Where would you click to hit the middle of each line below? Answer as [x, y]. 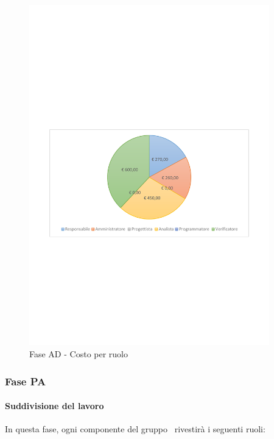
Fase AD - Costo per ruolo [79, 354]
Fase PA [26, 381]
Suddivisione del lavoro [54, 406]
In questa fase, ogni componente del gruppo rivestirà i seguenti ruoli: [135, 429]
